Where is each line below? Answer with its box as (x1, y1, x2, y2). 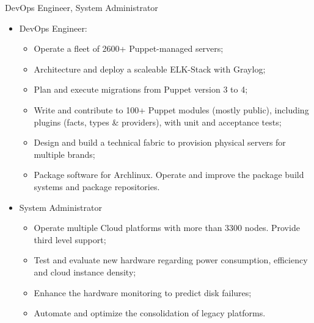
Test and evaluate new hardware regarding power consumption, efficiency (34, 254, 308, 266)
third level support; (34, 233, 106, 246)
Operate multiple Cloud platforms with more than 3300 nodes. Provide (34, 221, 300, 234)
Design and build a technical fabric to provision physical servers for (34, 136, 286, 149)
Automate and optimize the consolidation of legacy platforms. (34, 307, 266, 319)
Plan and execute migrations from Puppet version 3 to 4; (34, 83, 248, 96)
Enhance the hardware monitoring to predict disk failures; (34, 286, 252, 299)
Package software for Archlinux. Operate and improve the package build (34, 168, 304, 181)
